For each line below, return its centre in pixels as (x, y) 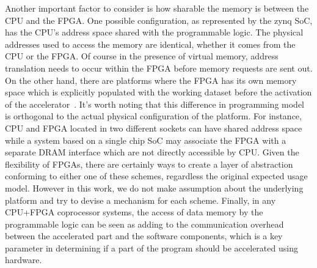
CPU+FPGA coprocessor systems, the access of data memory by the (134, 212)
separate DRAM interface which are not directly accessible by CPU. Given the (152, 152)
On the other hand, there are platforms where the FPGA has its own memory (151, 80)
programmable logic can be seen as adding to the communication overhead (144, 224)
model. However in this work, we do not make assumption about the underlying (154, 188)
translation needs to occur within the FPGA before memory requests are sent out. (159, 68)
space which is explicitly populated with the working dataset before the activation (158, 92)
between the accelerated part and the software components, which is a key (144, 236)
